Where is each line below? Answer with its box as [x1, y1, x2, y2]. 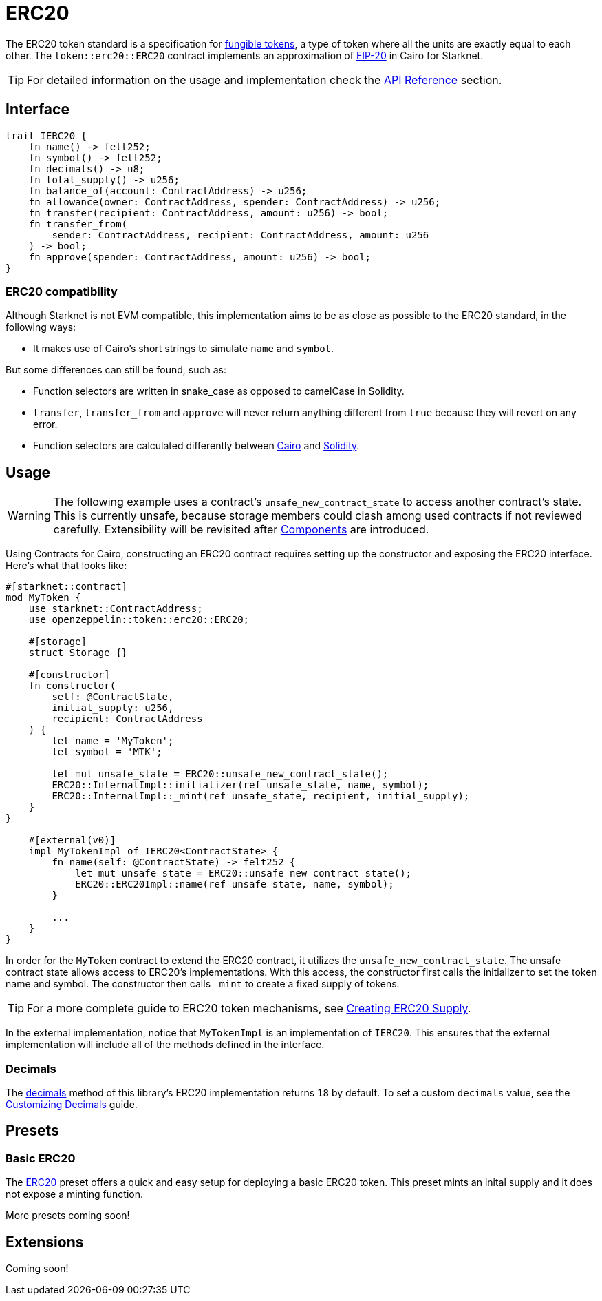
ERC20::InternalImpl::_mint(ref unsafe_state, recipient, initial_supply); [52, 790, 470, 802]
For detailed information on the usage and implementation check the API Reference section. [27, 72, 502, 87]
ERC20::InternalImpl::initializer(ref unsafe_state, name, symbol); [52, 779, 429, 791]
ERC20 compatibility [6, 284, 118, 298]
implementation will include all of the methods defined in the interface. [6, 1038, 325, 1051]
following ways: [6, 321, 76, 334]
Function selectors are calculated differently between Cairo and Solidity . [33, 440, 360, 452]
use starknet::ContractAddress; [28, 603, 203, 615]
